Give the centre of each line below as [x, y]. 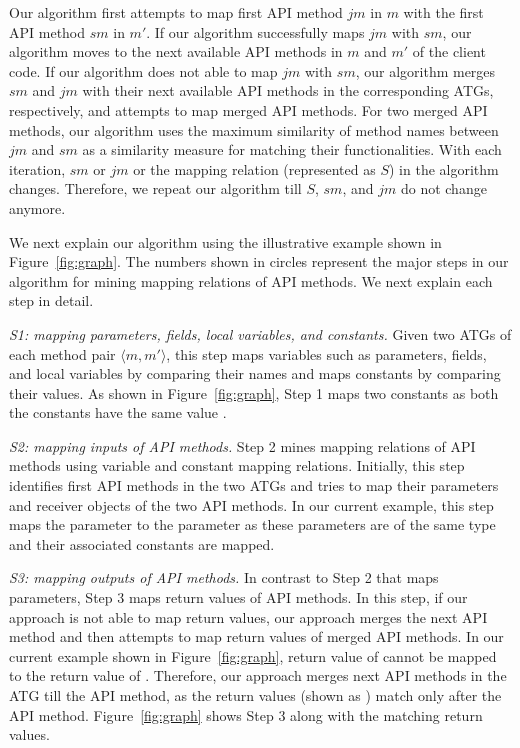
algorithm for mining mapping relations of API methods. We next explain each [251, 280]
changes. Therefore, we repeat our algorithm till [155, 188]
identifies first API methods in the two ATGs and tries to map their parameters [254, 485]
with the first [443, 12]
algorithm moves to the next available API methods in [176, 51]
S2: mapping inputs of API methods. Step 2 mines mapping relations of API [242, 445]
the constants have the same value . [118, 412]
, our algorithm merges [425, 70]
